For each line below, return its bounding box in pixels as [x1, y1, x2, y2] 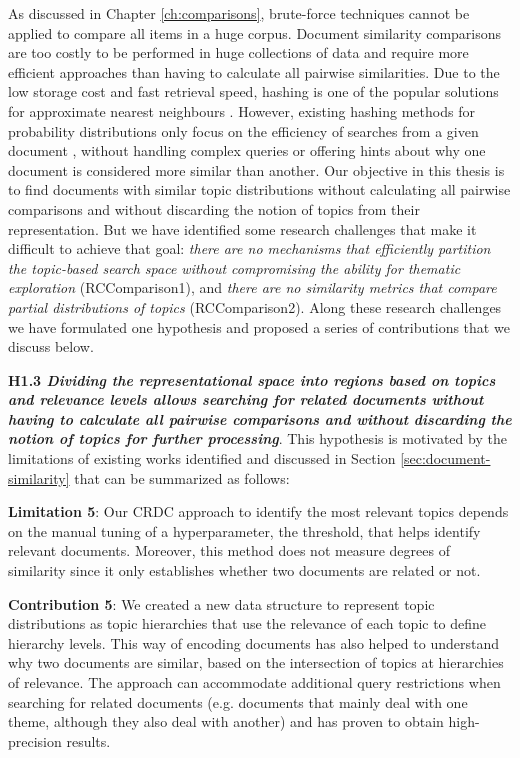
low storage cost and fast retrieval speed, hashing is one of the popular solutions [8, 81, 499, 102]
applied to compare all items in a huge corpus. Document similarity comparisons [8, 22, 502, 43]
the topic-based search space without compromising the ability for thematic [8, 257, 461, 278]
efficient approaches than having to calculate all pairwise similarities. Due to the [8, 61, 500, 82]
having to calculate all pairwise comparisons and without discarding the [8, 408, 512, 429]
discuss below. [8, 336, 94, 357]
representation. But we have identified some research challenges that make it [8, 218, 477, 239]
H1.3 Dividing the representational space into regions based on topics [8, 369, 496, 390]
